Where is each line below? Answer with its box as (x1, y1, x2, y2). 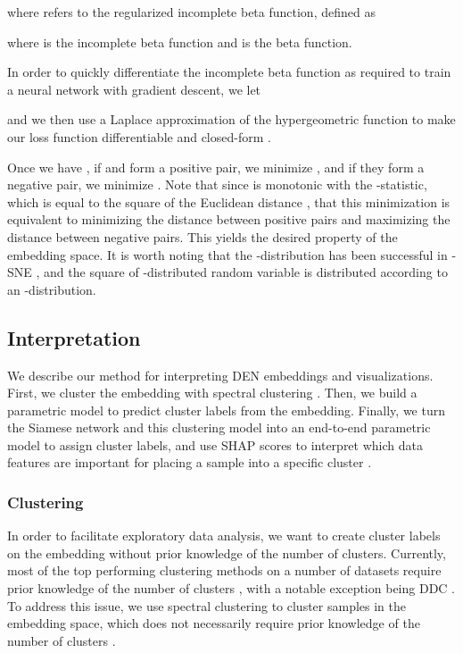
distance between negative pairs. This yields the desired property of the (7, 227, 398, 246)
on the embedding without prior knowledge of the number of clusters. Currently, (7, 543, 446, 562)
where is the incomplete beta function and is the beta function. (7, 32, 352, 51)
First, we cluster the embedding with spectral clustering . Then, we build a (7, 383, 418, 402)
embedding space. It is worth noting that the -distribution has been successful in (7, 245, 448, 264)
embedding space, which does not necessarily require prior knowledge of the (7, 614, 420, 632)
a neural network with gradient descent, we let (7, 80, 261, 98)
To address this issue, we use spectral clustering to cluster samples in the (7, 596, 406, 615)
